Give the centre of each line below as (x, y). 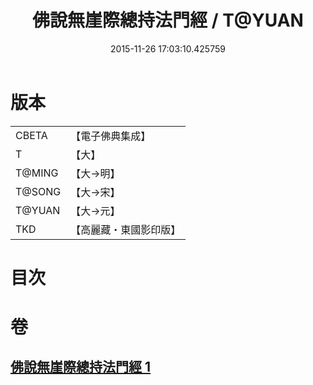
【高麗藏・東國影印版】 (126, 229)
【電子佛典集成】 (111, 136)
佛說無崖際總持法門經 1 (81, 367)
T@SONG (38, 191)
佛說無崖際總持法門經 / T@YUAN (168, 20)
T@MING (37, 173)
